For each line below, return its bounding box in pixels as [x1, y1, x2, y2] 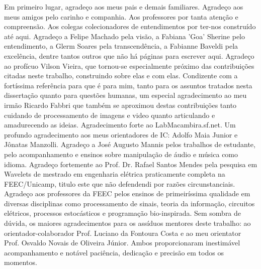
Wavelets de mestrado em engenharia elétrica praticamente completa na [4, 169, 225, 179]
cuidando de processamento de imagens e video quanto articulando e [4, 109, 215, 120]
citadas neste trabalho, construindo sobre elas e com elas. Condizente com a [4, 70, 238, 81]
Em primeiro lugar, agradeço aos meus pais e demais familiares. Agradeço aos [4, 2, 243, 12]
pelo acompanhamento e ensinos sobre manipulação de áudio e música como [4, 149, 238, 159]
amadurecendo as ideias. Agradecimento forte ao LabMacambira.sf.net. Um [4, 119, 236, 130]
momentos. [4, 257, 37, 267]
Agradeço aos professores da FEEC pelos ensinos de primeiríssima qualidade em [4, 188, 250, 199]
